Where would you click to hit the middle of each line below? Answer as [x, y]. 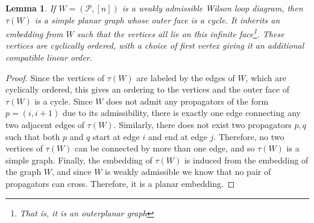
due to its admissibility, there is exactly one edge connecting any [181, 113]
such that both [33, 136]
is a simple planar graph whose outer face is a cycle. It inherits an [157, 20]
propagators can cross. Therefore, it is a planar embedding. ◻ [120, 183]
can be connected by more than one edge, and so [165, 148]
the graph [24, 172]
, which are [266, 77]
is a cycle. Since [64, 101]
